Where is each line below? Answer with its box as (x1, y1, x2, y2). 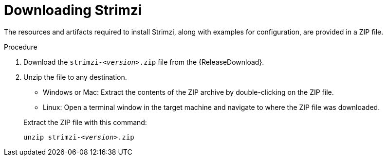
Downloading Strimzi (4, 2, 142, 18)
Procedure (4, 42, 37, 51)
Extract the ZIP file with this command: (23, 118, 147, 126)
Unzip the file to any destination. (23, 72, 127, 81)
